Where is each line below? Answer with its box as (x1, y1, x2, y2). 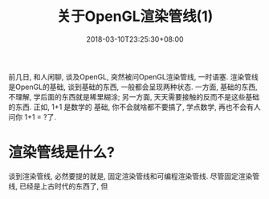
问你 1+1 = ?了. (8, 112, 56, 121)
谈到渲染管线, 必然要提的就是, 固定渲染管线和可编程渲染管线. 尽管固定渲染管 (8, 171, 259, 181)
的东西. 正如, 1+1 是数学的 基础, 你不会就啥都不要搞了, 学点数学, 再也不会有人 (8, 102, 261, 112)
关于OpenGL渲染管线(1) (56, 7, 214, 26)
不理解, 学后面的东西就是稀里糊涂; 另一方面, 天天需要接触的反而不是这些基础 (8, 91, 260, 101)
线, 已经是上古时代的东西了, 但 (8, 181, 108, 191)
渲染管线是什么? (8, 144, 115, 161)
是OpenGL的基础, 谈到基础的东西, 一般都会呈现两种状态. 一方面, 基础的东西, (8, 82, 258, 91)
